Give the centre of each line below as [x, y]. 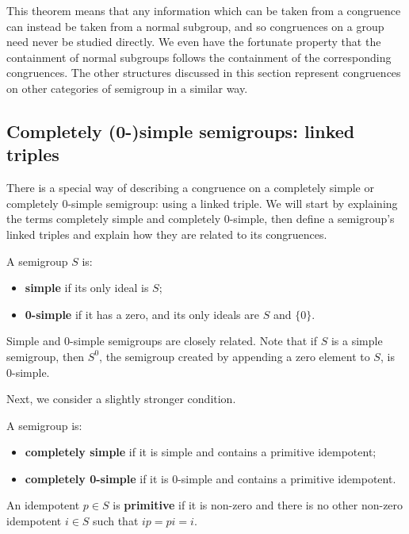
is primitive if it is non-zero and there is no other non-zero [258, 505]
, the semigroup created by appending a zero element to [235, 356]
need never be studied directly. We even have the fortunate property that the [194, 42]
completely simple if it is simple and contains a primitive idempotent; [201, 452]
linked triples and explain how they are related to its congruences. [167, 234]
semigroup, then [46, 356]
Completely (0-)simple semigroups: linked [181, 131]
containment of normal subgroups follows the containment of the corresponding [199, 57]
